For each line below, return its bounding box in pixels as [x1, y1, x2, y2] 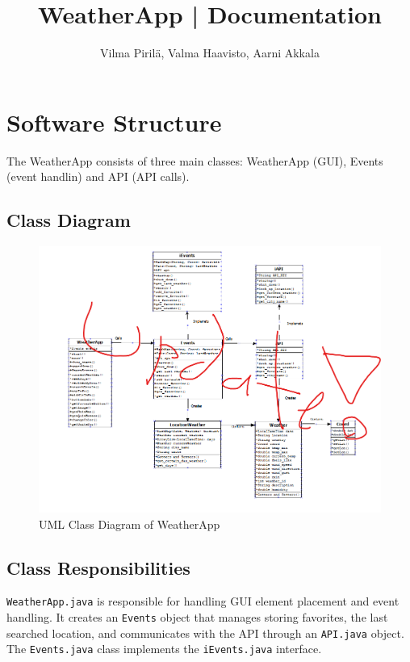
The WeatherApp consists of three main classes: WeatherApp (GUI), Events [6, 152, 383, 169]
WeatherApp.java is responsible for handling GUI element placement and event [6, 593, 400, 610]
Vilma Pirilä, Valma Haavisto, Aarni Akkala [100, 44, 320, 61]
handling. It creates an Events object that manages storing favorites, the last [6, 609, 388, 626]
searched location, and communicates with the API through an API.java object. [6, 624, 404, 641]
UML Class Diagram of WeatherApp [39, 515, 220, 532]
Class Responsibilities [6, 555, 190, 580]
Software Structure [6, 105, 222, 138]
